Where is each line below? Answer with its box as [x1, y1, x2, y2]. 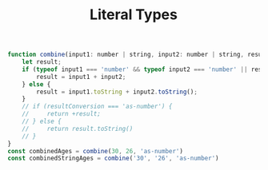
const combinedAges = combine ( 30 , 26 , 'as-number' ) [7, 147, 183, 155]
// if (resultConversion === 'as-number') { [22, 102, 173, 111]
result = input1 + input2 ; [36, 73, 126, 81]
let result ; [22, 58, 62, 66]
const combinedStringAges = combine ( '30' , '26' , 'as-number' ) [7, 154, 219, 163]
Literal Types [90, 6, 178, 24]
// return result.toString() [22, 125, 134, 132]
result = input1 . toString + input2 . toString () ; [36, 88, 198, 96]
